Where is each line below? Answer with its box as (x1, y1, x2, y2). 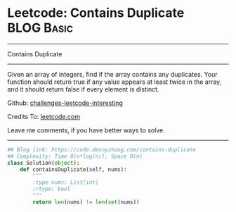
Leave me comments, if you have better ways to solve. (7, 125, 165, 135)
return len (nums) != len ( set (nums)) (32, 199, 140, 206)
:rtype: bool (32, 185, 71, 193)
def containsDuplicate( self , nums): (20, 166, 128, 173)
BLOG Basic (7, 20, 74, 36)
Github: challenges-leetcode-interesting (7, 99, 123, 107)
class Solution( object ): (7, 159, 80, 166)
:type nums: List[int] (32, 179, 99, 186)
